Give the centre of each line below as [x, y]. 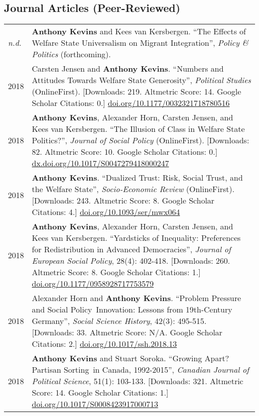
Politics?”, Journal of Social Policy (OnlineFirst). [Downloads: [141, 140]
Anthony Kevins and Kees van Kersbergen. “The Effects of [139, 31]
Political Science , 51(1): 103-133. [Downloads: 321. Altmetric [138, 381]
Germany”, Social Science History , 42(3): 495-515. [119, 321]
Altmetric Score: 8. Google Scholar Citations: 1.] [116, 272]
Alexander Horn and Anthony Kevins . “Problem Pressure [136, 298]
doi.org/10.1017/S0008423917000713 [95, 404]
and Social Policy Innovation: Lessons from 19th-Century [132, 310]
